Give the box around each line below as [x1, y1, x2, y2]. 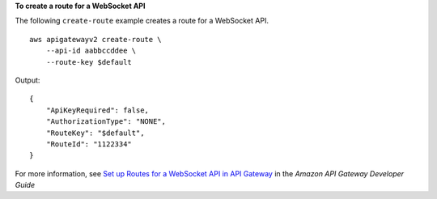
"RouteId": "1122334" [45, 139, 133, 149]
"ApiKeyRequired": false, [45, 105, 150, 115]
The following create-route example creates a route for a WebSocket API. [15, 16, 269, 26]
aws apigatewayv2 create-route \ [29, 35, 162, 44]
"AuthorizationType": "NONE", [45, 117, 166, 126]
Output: [15, 75, 40, 85]
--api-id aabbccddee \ [45, 46, 137, 56]
